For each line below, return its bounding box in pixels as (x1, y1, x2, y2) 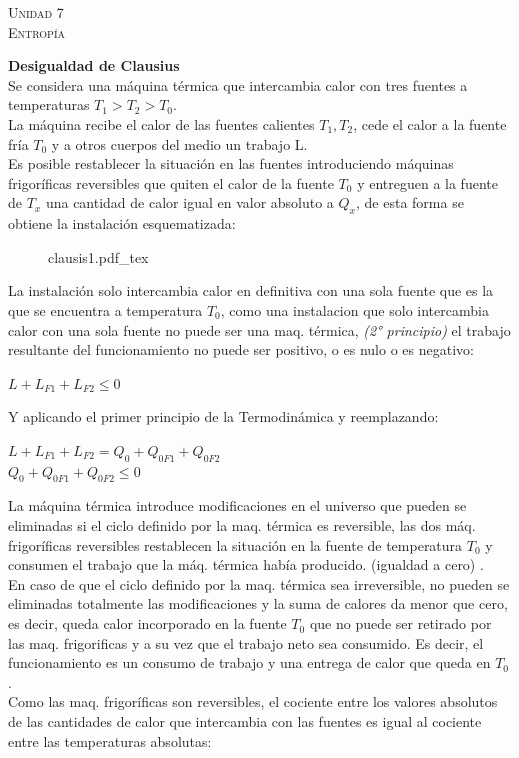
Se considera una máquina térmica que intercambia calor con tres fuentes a (8, 74, 468, 95)
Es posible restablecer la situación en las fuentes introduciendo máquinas (8, 153, 454, 174)
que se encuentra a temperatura (8, 299, 203, 320)
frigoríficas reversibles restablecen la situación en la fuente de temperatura (8, 534, 463, 555)
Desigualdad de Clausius (8, 55, 180, 76)
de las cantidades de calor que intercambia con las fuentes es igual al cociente (8, 711, 482, 732)
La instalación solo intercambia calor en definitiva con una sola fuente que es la (8, 280, 494, 301)
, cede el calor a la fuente (353, 113, 507, 134)
